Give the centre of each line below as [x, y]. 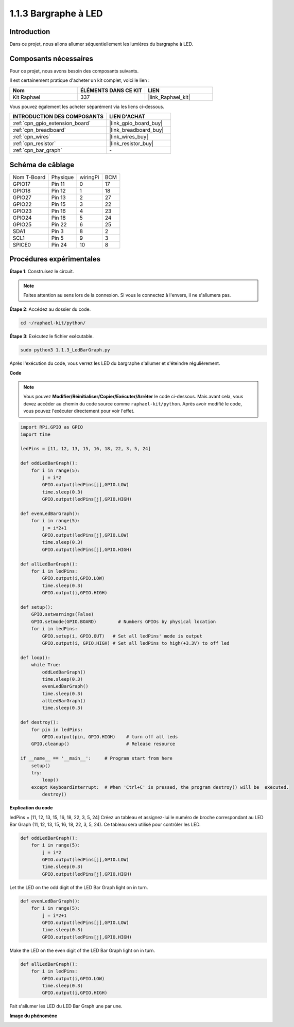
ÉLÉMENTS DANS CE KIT [111, 90]
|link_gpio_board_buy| [136, 123]
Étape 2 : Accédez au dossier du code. [50, 309]
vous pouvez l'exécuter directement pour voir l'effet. [79, 411]
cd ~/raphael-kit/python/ [53, 323]
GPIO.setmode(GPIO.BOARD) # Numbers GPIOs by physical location [124, 622]
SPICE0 [22, 244]
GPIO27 [22, 197]
